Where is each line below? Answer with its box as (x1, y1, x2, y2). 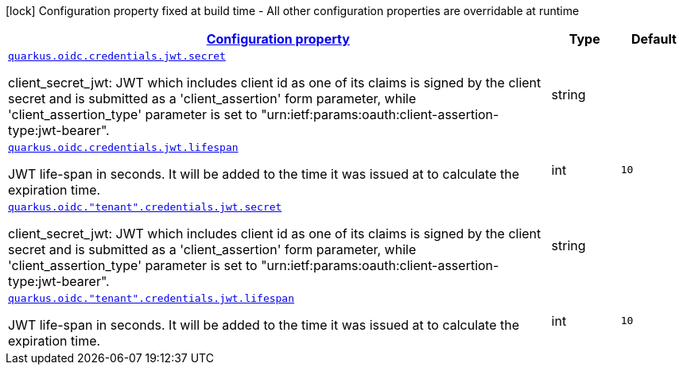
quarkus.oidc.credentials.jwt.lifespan (8, 141, 239, 153)
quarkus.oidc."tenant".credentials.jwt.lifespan (8, 292, 295, 304)
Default (631, 31, 677, 47)
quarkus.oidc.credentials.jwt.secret (8, 50, 226, 62)
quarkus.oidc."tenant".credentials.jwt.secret (8, 201, 282, 213)
